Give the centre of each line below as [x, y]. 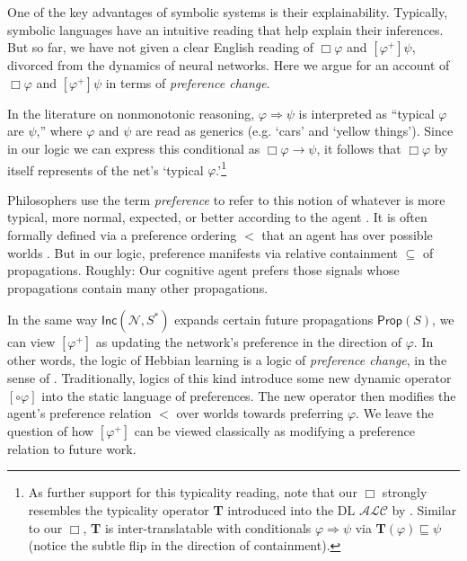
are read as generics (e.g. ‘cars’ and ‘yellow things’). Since [294, 131]
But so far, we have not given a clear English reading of [160, 47]
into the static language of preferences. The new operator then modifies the [249, 395]
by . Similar [424, 509]
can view [31, 342]
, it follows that [359, 148]
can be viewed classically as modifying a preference [274, 430]
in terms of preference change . [188, 82]
